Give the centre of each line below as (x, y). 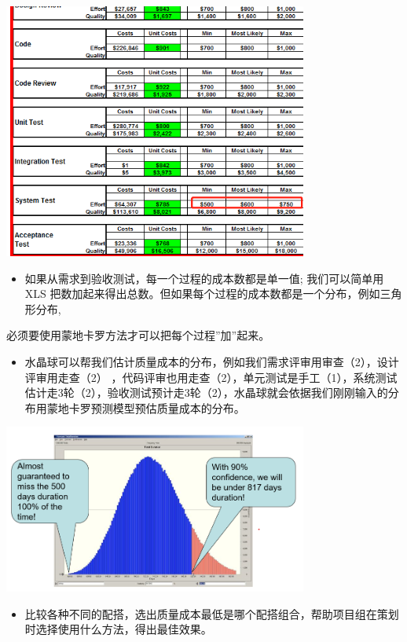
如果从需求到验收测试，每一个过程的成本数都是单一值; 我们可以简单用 (204, 278)
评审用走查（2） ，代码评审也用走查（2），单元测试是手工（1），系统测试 (211, 377)
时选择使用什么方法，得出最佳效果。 (118, 629)
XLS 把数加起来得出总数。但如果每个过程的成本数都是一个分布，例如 (202, 293)
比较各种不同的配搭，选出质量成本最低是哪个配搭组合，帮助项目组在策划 (212, 613)
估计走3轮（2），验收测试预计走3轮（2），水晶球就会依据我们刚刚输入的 (206, 393)
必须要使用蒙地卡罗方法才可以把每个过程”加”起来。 (138, 335)
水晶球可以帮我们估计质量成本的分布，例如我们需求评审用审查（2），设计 (212, 362)
